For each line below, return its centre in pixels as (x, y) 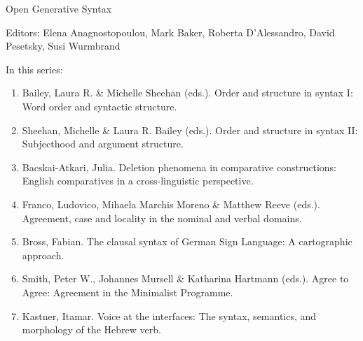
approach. (43, 255)
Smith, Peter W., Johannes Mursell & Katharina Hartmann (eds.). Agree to (185, 278)
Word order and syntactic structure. (100, 106)
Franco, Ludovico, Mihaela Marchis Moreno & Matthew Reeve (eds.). (171, 204)
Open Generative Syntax (59, 8)
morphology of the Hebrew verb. (91, 329)
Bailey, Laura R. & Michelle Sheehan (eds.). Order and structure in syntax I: (187, 93)
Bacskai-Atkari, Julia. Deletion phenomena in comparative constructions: (179, 167)
